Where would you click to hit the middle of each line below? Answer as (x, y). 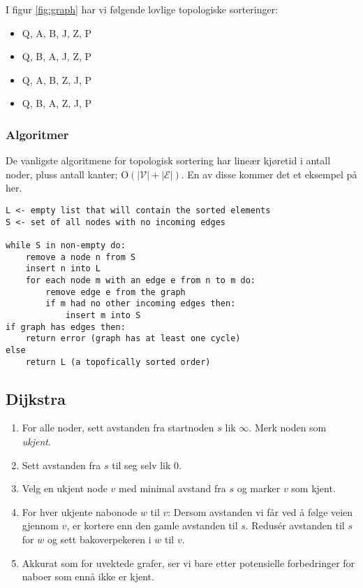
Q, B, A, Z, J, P (57, 103)
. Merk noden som (288, 428)
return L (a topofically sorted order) (118, 362)
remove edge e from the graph (116, 292)
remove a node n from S (81, 257)
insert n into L (63, 269)
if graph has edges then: (66, 327)
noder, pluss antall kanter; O (67, 174)
